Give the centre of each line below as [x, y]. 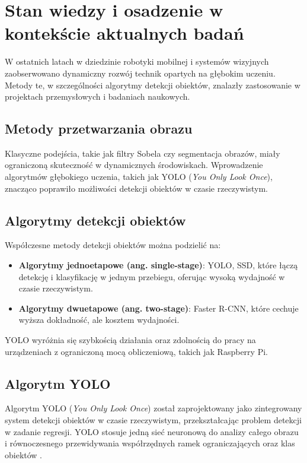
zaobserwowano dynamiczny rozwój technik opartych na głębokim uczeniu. [140, 73]
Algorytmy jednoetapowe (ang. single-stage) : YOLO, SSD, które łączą [158, 265]
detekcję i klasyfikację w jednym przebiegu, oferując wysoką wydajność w [152, 276]
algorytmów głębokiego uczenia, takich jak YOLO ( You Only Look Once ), [139, 177]
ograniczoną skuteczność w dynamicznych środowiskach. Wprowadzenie [134, 165]
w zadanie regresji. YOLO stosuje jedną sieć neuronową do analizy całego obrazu [152, 431]
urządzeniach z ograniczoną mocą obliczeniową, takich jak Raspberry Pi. [136, 351]
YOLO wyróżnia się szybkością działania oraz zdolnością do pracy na [130, 340]
